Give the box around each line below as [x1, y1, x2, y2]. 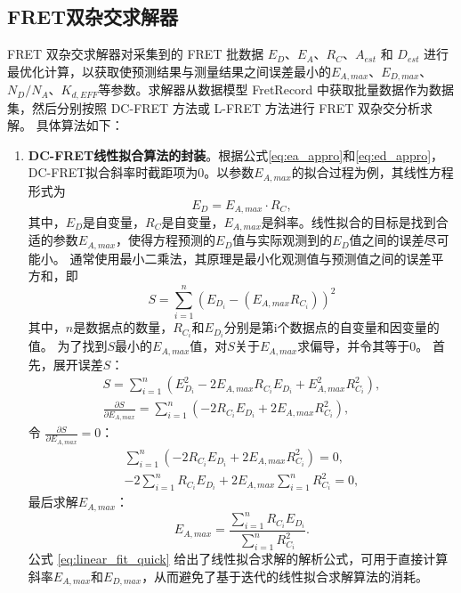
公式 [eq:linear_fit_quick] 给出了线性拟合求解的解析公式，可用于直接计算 [28, 549, 449, 568]
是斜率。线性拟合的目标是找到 [261, 212, 436, 231]
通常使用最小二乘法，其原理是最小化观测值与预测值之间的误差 [69, 248, 432, 267]
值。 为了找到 [28, 337, 108, 355]
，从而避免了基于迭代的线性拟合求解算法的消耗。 [142, 566, 429, 585]
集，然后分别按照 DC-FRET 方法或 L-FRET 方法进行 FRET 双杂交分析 [7, 98, 421, 117]
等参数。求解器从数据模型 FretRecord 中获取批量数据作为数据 [98, 80, 455, 99]
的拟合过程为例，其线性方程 [291, 163, 454, 182]
